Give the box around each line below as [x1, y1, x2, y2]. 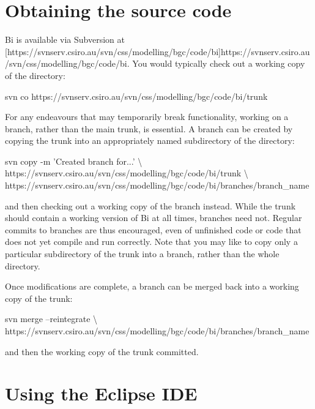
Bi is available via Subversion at [5, 33, 125, 46]
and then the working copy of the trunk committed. [5, 345, 199, 358]
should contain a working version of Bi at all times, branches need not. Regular [5, 211, 302, 224]
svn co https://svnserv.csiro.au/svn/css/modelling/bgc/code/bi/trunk [5, 89, 268, 102]
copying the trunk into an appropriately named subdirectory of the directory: [5, 134, 295, 147]
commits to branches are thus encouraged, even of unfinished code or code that [5, 223, 302, 236]
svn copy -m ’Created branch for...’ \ [5, 154, 143, 167]
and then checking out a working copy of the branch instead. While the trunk [5, 199, 296, 212]
